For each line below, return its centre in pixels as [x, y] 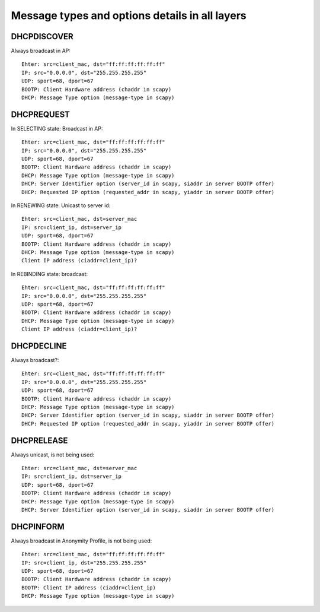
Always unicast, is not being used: [53, 455]
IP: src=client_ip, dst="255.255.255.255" [84, 563]
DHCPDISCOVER [42, 37]
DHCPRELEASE [39, 440]
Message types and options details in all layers [129, 15]
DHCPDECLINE [39, 346]
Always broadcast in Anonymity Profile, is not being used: [81, 541]
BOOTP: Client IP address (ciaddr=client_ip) [89, 587]
